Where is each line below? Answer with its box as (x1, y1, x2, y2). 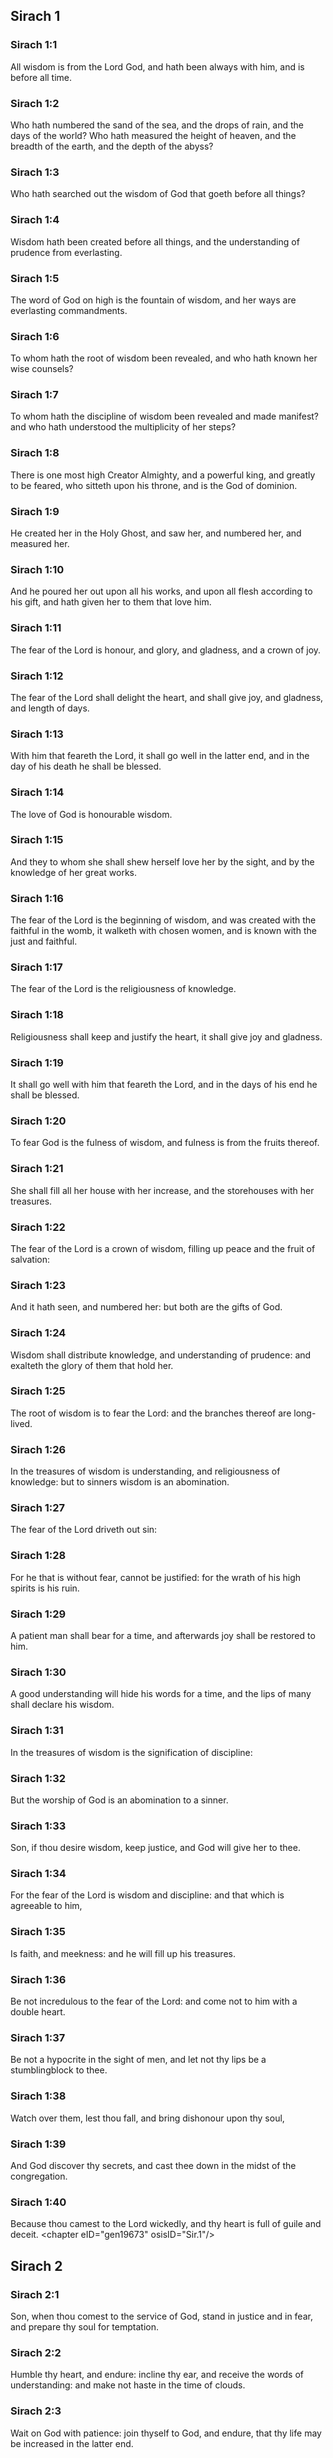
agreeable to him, (10, 1900, 83, 1912)
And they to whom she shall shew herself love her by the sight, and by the (10, 855, 315, 868)
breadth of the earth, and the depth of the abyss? (10, 140, 214, 152)
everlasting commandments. (10, 304, 128, 316)
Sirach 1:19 (10, 1055, 64, 1069)
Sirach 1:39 (10, 2137, 67, 2151)
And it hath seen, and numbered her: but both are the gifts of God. (10, 1301, 283, 1313)
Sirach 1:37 (10, 2031, 66, 2044)
